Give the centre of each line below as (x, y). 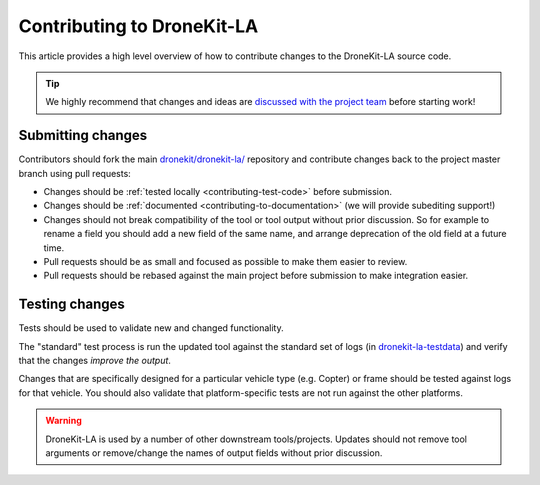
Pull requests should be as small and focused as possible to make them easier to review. (225, 261)
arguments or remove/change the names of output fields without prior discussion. (214, 453)
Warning (63, 421)
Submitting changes (83, 135)
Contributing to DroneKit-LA (138, 26)
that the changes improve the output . (95, 361)
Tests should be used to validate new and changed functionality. (151, 328)
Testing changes (71, 304)
